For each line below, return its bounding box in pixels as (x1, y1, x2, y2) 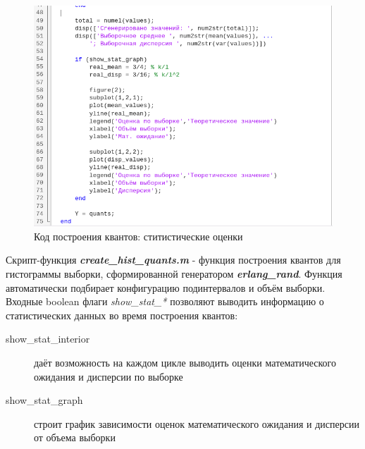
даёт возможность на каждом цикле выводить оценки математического (34, 355, 336, 369)
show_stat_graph (6, 393, 83, 407)
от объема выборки (34, 430, 116, 445)
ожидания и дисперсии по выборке (34, 369, 183, 383)
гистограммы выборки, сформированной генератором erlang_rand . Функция (6, 266, 342, 281)
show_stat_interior (6, 331, 90, 346)
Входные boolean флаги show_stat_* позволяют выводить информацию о (6, 294, 324, 309)
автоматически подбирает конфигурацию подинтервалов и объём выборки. (6, 280, 326, 295)
